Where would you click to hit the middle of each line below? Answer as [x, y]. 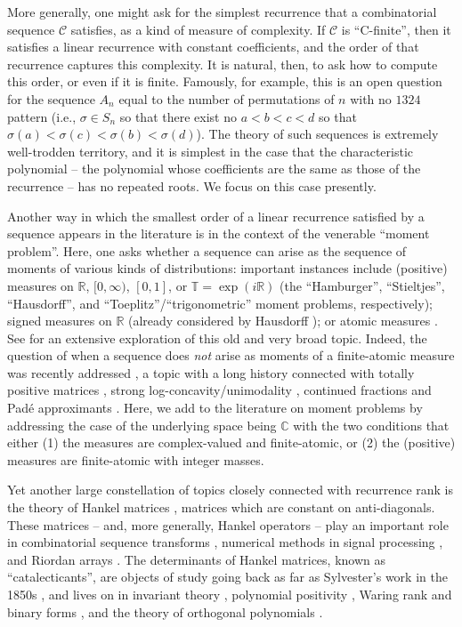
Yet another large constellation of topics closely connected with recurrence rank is [231, 490]
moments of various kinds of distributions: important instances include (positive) [227, 268]
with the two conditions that [371, 425]
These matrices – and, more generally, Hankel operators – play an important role [228, 524]
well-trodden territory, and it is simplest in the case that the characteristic [210, 151]
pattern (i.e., [42, 116]
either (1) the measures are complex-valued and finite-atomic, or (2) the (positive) [231, 442]
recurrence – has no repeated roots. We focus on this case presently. [192, 185]
